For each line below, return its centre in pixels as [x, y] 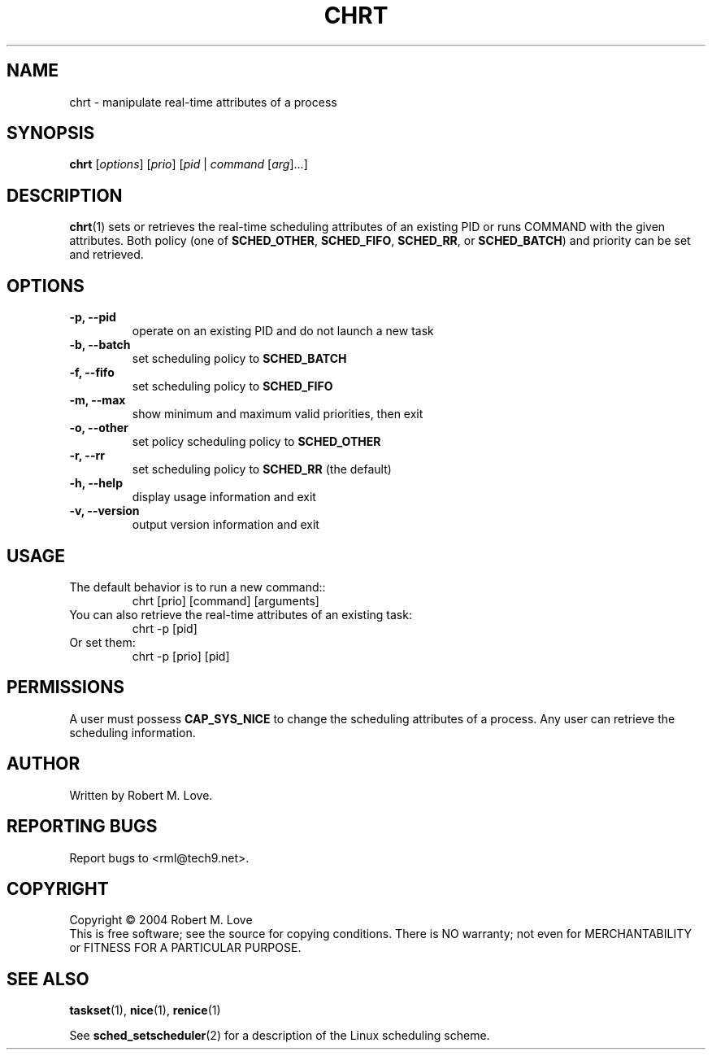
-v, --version [104, 511]
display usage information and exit [224, 497]
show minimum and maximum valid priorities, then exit [278, 414]
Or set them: [102, 642]
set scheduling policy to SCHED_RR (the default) [262, 469]
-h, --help [96, 483]
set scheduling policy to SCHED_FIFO [232, 386]
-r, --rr [87, 456]
